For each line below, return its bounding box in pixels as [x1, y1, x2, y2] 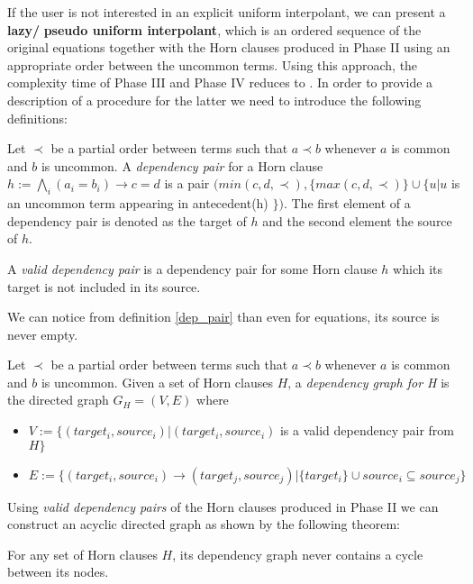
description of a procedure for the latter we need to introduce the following [7, 90, 422, 109]
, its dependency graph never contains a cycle [172, 544, 423, 563]
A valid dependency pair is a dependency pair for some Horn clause [7, 259, 377, 278]
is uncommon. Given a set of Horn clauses [41, 372, 273, 391]
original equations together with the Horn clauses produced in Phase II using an [7, 38, 450, 57]
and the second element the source [262, 211, 452, 230]
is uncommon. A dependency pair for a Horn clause [41, 156, 323, 175]
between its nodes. [7, 562, 109, 581]
